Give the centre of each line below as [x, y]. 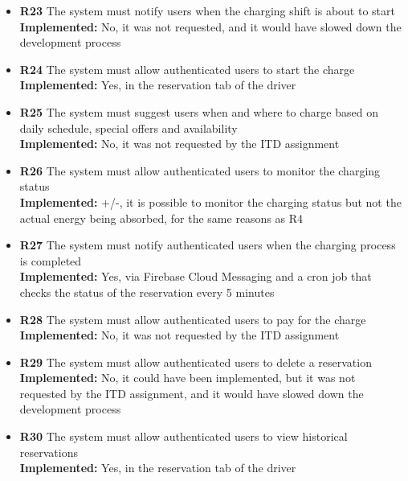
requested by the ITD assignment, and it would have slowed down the [192, 393]
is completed [51, 260]
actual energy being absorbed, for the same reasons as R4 [161, 218]
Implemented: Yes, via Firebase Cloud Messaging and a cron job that [196, 276]
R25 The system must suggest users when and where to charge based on [199, 111]
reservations [49, 452]
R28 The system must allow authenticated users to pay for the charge [193, 319]
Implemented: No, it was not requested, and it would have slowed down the [210, 26]
